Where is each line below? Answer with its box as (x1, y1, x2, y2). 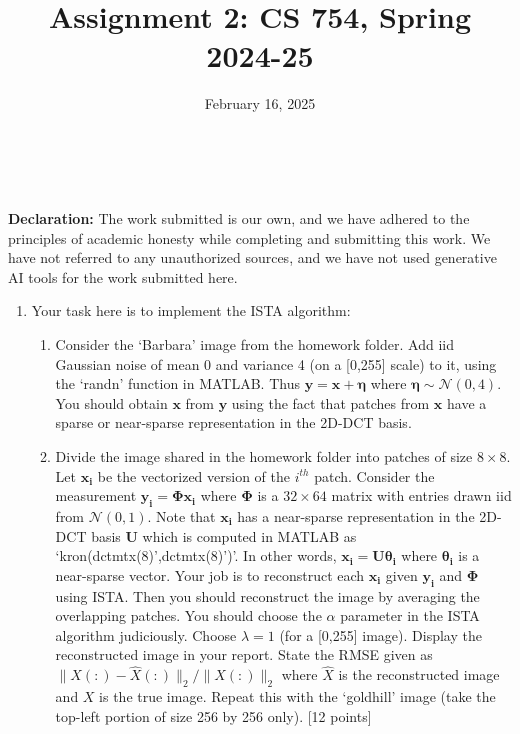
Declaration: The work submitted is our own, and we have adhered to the (8, 208, 470, 229)
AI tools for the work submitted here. (8, 266, 238, 287)
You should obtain (55, 392, 168, 413)
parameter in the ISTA (340, 605, 480, 626)
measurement (55, 485, 137, 506)
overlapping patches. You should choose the (55, 605, 322, 626)
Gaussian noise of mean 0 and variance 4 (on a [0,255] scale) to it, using (55, 353, 497, 374)
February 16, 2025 (204, 93, 316, 114)
